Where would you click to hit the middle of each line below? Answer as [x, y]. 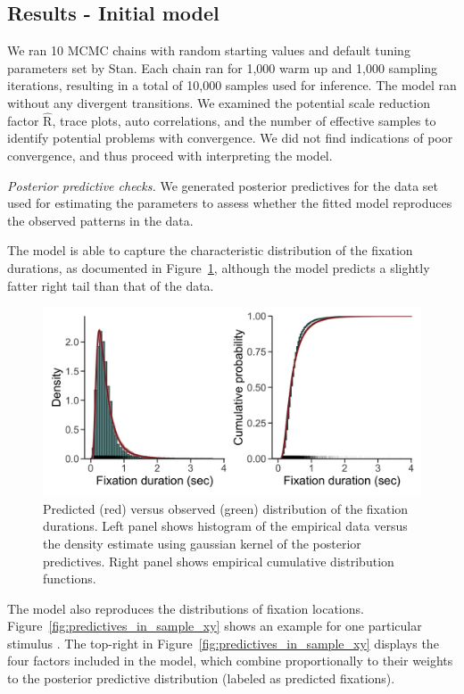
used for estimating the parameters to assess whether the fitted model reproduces [230, 203]
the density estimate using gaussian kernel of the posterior [202, 543]
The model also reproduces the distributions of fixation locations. [186, 608]
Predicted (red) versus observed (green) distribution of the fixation [226, 508]
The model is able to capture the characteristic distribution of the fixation [210, 250]
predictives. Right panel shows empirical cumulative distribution [219, 561]
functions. [70, 578]
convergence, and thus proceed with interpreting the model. [170, 155]
